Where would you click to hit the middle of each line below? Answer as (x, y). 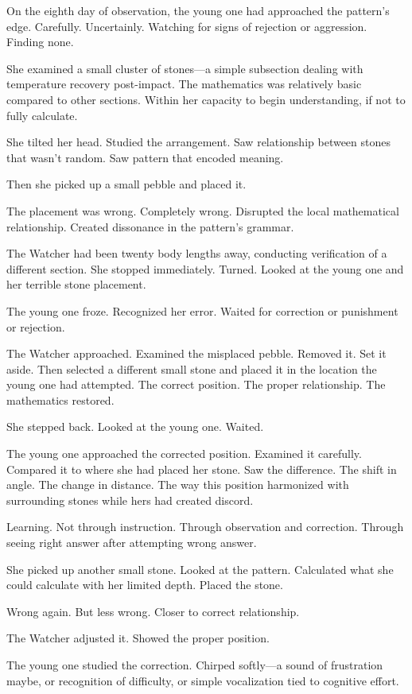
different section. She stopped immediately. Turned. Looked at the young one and (205, 268)
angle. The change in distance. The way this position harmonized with (178, 485)
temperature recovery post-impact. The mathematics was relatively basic (184, 84)
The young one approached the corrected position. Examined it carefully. (184, 454)
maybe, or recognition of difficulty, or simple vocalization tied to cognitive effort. (203, 680)
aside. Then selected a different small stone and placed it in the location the (192, 368)
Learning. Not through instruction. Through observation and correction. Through (205, 527)
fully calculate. (42, 115)
